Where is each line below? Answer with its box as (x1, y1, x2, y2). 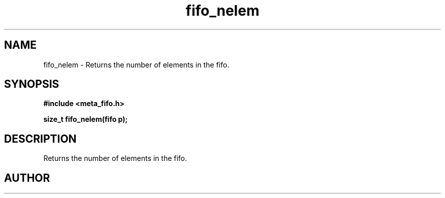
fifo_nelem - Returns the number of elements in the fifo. (43, 60, 230, 69)
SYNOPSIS (4, 78, 59, 91)
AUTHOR (4, 171, 50, 184)
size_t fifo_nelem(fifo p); (43, 115, 128, 124)
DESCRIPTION (4, 132, 77, 145)
